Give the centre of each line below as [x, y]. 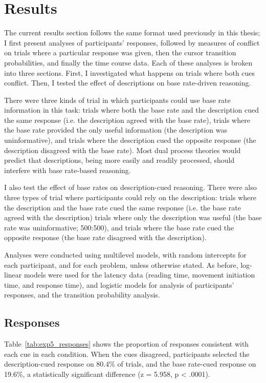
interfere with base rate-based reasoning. [68, 170]
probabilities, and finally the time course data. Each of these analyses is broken [128, 62]
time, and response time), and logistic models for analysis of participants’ [119, 284]
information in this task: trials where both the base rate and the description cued [131, 110]
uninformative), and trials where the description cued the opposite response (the [130, 140]
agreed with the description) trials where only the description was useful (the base [133, 217]
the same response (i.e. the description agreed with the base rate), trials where [127, 120]
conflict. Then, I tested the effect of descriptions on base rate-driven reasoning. [128, 83]
